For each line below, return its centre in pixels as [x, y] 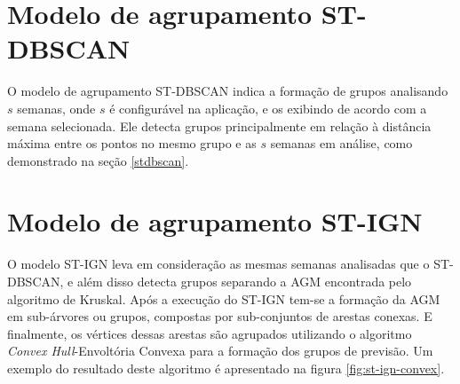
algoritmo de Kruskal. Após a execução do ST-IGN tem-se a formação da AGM [224, 298]
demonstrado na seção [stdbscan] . [98, 160]
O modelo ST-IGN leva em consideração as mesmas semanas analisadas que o [218, 264]
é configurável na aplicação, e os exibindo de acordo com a [268, 108]
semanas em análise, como [341, 143]
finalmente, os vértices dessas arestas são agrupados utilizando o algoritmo [210, 333]
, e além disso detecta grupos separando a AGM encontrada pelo [236, 281]
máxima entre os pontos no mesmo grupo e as [132, 143]
